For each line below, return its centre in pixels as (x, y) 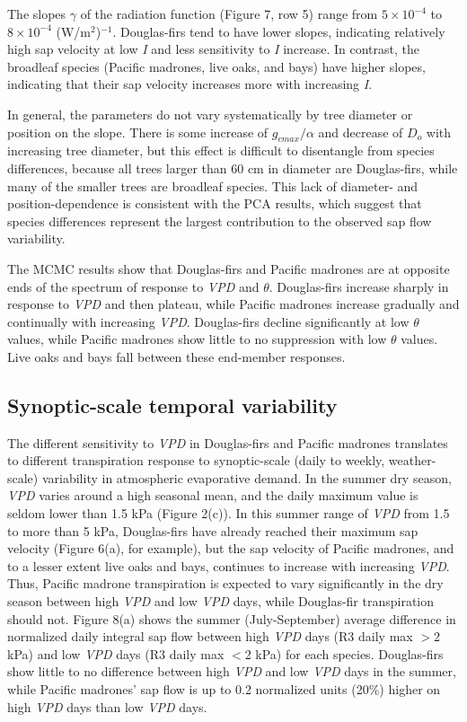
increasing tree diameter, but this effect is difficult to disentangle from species (221, 150)
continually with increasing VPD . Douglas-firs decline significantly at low (208, 321)
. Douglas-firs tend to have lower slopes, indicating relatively (279, 31)
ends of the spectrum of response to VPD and (133, 286)
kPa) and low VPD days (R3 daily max (116, 653)
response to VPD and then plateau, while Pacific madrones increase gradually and (233, 304)
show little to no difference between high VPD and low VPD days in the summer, (232, 671)
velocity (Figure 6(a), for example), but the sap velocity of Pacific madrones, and (231, 548)
